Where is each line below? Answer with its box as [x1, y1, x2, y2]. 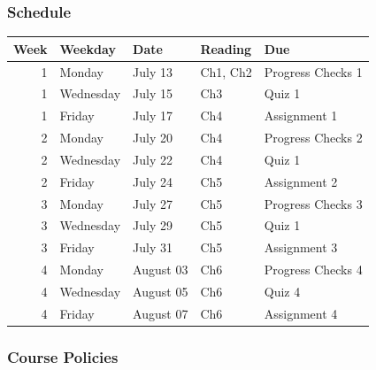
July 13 [133, 62, 173, 81]
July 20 [133, 128, 173, 147]
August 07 [133, 304, 188, 322]
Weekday [59, 39, 116, 58]
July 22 [133, 150, 173, 168]
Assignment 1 [264, 106, 338, 125]
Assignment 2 [264, 172, 338, 190]
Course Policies [7, 345, 119, 367]
